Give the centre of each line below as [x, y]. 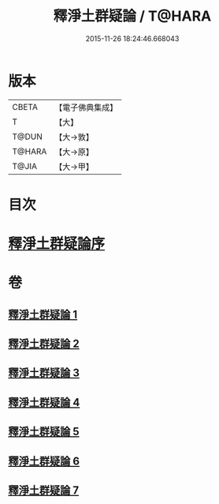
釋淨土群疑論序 [57, 244]
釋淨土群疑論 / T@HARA [132, 16]
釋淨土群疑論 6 [44, 461]
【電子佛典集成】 [86, 107]
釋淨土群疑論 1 [43, 314]
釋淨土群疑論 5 [44, 432]
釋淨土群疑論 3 [44, 373]
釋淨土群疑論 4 [44, 402]
